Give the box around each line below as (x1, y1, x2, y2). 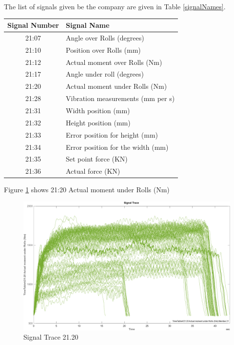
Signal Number (7, 20, 59, 30)
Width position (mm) (65, 105, 130, 115)
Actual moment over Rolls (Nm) (65, 57, 162, 67)
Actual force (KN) (65, 166, 120, 176)
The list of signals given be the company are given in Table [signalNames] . (4, 1, 226, 11)
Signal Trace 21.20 (23, 332, 78, 342)
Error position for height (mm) (65, 129, 158, 140)
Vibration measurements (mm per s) (65, 93, 175, 103)
